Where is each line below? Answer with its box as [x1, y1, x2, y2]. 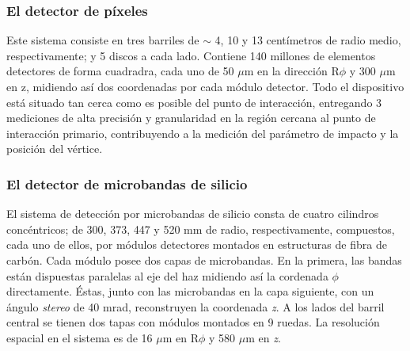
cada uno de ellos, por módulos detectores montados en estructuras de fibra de [6, 236, 387, 253]
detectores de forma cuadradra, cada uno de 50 [6, 63, 234, 79]
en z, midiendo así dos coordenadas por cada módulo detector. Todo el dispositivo [6, 78, 404, 94]
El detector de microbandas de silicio [6, 174, 248, 193]
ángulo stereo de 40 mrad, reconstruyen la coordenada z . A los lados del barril [6, 298, 385, 315]
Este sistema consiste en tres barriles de [6, 32, 199, 48]
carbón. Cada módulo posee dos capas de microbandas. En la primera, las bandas [6, 251, 402, 268]
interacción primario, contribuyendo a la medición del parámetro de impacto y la [6, 124, 399, 141]
